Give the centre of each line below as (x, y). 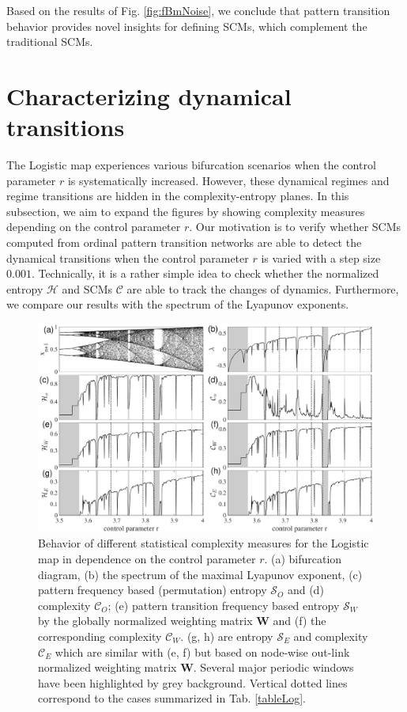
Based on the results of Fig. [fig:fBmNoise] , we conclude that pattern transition (198, 10)
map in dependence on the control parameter (147, 558)
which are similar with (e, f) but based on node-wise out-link (202, 651)
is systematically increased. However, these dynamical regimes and (228, 180)
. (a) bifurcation (303, 558)
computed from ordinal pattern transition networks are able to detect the (184, 242)
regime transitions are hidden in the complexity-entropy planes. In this (178, 196)
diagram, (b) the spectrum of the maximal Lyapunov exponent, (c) (200, 574)
